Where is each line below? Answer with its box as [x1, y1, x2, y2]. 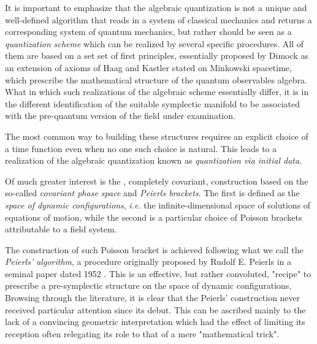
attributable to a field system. [5, 223, 117, 235]
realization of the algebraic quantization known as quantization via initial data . [5, 154, 302, 167]
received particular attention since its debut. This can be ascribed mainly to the [5, 303, 306, 316]
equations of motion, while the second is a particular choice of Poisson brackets [5, 210, 302, 223]
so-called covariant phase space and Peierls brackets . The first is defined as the [5, 186, 300, 199]
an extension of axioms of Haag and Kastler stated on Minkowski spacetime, [5, 61, 292, 74]
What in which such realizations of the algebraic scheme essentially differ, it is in [5, 85, 309, 98]
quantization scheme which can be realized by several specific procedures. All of [5, 37, 304, 50]
